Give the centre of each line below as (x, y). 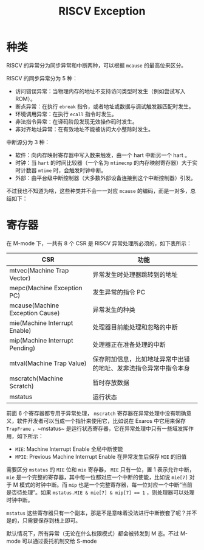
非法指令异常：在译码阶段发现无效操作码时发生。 (76, 121)
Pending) (22, 348)
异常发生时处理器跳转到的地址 (135, 274)
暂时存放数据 (111, 383)
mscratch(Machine (36, 378)
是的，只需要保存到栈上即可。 (43, 520)
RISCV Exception (102, 11)
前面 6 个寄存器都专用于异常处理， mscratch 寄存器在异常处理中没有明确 (96, 413)
